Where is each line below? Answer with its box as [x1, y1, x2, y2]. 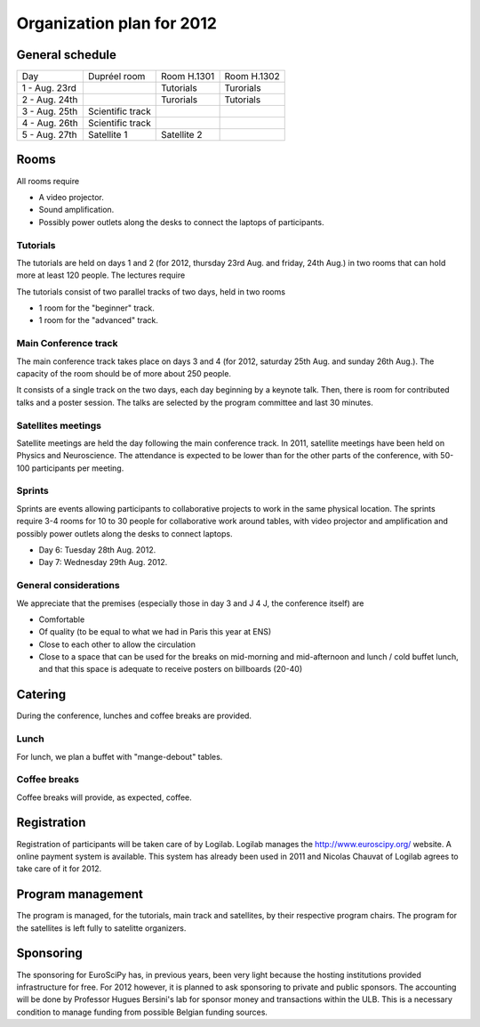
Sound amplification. [38, 205, 115, 215]
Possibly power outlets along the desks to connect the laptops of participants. [38, 216, 324, 227]
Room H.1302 [224, 70, 280, 83]
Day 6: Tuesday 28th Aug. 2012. [38, 545, 156, 555]
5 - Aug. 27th [21, 129, 77, 142]
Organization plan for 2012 [16, 13, 218, 33]
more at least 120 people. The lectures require [16, 270, 186, 280]
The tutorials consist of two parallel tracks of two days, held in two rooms [16, 286, 286, 297]
